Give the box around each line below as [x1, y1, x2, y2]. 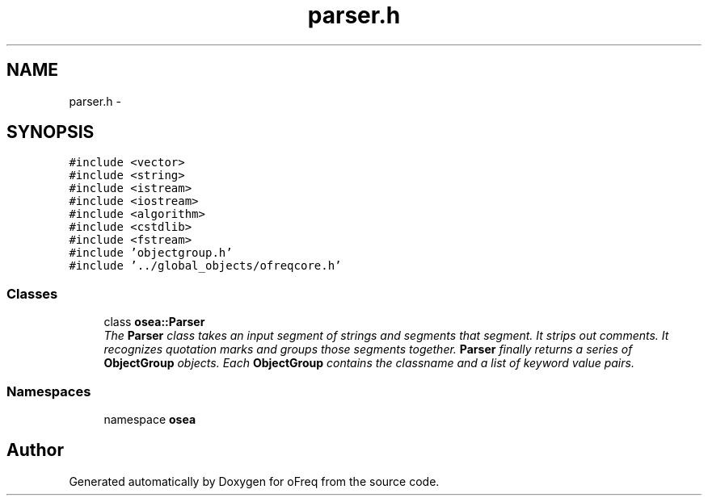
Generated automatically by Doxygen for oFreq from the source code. [69, 474, 440, 488]
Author [6, 440, 64, 461]
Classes [6, 285, 58, 302]
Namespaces [6, 383, 91, 400]
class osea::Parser [103, 315, 205, 329]
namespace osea [103, 412, 196, 426]
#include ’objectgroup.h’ [69, 246, 233, 260]
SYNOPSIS [6, 122, 95, 143]
